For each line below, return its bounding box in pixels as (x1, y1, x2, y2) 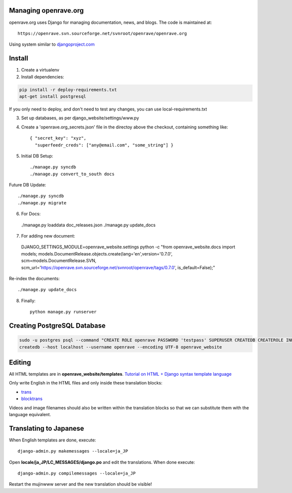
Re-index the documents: (9, 275, 60, 281)
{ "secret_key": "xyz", (30, 135, 87, 141)
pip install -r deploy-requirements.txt (19, 87, 117, 92)
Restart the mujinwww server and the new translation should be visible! (9, 481, 152, 487)
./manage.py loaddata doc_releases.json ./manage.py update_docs (21, 222, 156, 228)
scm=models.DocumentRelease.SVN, (21, 258, 97, 264)
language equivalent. (9, 412, 51, 417)
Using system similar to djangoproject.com (9, 41, 95, 47)
